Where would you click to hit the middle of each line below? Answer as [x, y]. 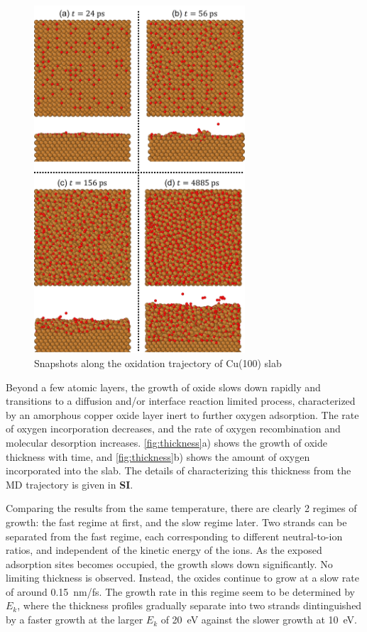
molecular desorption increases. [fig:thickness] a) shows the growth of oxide [166, 442]
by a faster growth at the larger [75, 620]
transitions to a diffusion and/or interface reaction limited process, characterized [181, 401]
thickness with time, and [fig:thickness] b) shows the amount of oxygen [158, 456]
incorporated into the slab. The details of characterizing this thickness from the [179, 470]
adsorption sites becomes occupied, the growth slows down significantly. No [169, 563]
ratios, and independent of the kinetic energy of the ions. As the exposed [164, 550]
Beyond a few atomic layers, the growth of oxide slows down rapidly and [163, 387]
